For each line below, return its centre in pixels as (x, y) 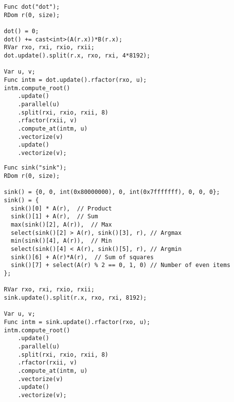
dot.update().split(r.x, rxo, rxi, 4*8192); (77, 55)
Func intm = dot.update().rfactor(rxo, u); (75, 80)
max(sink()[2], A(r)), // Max (61, 225)
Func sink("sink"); (35, 168)
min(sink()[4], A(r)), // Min (61, 241)
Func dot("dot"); (32, 7)
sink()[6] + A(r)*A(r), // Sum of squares (82, 257)
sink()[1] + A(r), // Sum (54, 217)
